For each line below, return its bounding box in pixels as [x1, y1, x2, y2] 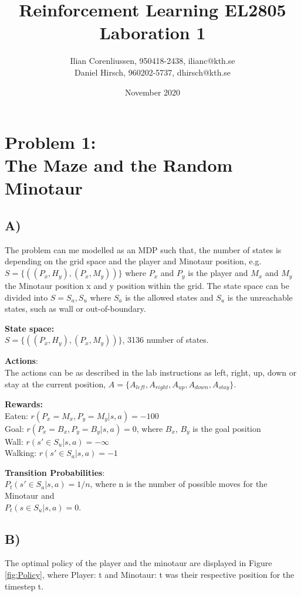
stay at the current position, [5, 377, 106, 390]
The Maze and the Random [5, 153, 233, 177]
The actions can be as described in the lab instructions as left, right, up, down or [5, 366, 297, 379]
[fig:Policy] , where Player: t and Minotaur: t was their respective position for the [5, 568, 295, 581]
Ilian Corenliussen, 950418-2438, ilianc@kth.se [70, 55, 235, 67]
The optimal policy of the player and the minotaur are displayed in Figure [5, 557, 272, 569]
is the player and [188, 267, 248, 279]
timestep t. [5, 580, 44, 592]
